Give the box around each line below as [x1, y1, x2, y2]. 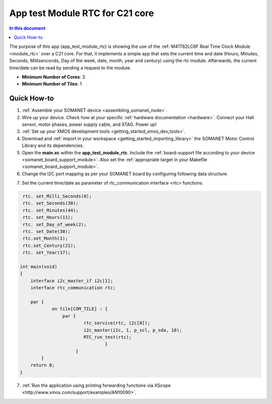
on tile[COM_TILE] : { [51, 306, 108, 312]
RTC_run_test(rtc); [83, 334, 132, 340]
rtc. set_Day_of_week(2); [23, 221, 87, 227]
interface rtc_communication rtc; [30, 285, 116, 291]
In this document [9, 25, 46, 31]
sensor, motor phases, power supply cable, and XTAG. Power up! [22, 121, 157, 127]
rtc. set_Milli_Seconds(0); [23, 194, 92, 199]
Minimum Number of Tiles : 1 [22, 81, 82, 87]
